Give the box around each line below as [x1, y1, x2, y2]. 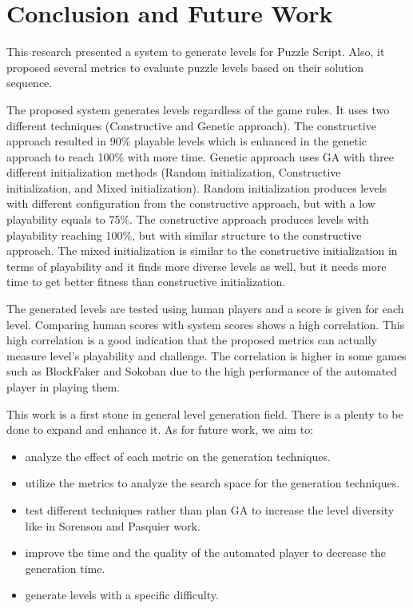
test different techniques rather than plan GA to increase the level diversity [25, 501, 395, 518]
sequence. [6, 74, 53, 91]
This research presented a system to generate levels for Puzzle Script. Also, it [6, 43, 385, 60]
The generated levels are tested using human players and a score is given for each [6, 300, 404, 317]
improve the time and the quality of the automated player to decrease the [25, 544, 387, 561]
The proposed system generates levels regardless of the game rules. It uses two [6, 101, 390, 117]
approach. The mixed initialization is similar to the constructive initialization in [6, 242, 398, 259]
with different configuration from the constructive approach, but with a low [6, 195, 375, 212]
